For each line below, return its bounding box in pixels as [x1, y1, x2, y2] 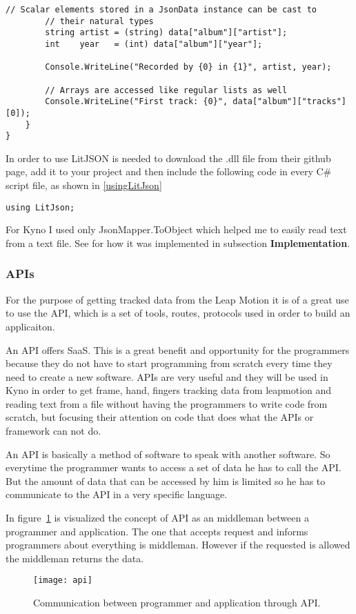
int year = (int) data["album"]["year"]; [45, 39, 263, 49]
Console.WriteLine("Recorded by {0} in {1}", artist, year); [45, 62, 332, 72]
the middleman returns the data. [6, 551, 144, 565]
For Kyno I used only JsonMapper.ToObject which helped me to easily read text [6, 222, 347, 237]
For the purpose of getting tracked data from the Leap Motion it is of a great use [6, 292, 349, 306]
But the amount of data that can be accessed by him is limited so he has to [6, 473, 326, 488]
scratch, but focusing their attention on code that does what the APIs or [6, 410, 314, 424]
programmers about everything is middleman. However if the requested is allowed [6, 537, 350, 552]
